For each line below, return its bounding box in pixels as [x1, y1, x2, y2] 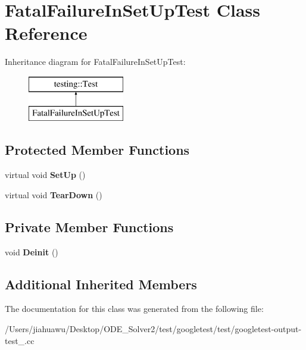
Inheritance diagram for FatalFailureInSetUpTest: [5, 55, 186, 68]
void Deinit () [5, 245, 58, 258]
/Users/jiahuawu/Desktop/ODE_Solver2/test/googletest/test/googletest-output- [5, 323, 302, 335]
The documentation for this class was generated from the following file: [5, 302, 264, 315]
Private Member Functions [5, 217, 174, 236]
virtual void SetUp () [5, 168, 86, 181]
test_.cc [5, 334, 35, 346]
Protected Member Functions [5, 140, 190, 159]
